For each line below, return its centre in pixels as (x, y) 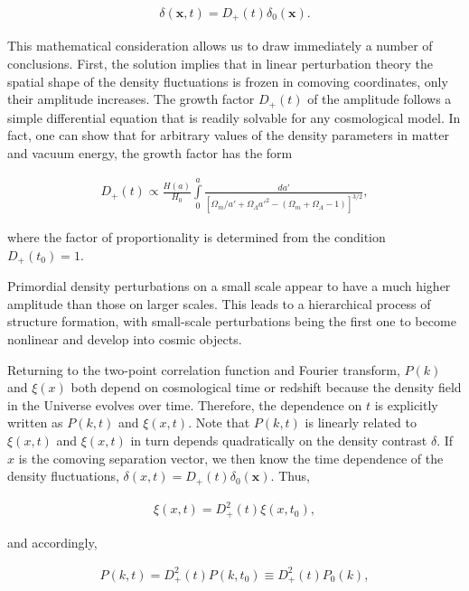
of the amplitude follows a (380, 99)
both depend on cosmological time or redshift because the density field (266, 387)
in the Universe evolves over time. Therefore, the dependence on (185, 404)
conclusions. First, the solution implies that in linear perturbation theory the (220, 64)
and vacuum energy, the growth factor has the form (150, 152)
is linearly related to (361, 422)
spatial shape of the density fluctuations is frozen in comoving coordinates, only (228, 81)
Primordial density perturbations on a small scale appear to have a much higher (229, 286)
